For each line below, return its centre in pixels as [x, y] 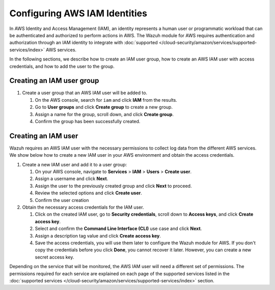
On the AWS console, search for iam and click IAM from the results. [106, 100]
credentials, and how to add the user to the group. [62, 66]
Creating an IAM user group [54, 81]
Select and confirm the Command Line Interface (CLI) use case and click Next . [118, 228]
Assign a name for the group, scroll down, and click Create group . [104, 114]
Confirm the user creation [62, 200]
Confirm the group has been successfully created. [88, 121]
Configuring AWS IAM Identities [78, 13]
